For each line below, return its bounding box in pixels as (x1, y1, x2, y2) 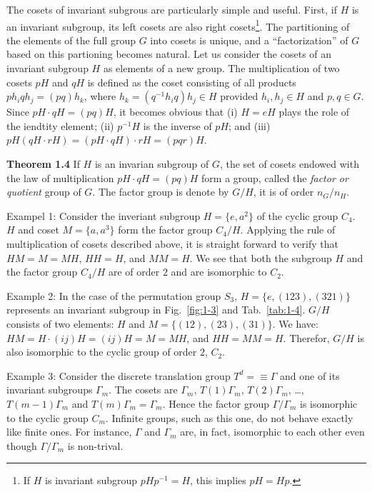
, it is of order (253, 184, 314, 199)
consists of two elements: (6, 316, 114, 331)
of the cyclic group (256, 208, 338, 223)
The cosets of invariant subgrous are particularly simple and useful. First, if (6, 2, 337, 16)
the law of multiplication (6, 170, 114, 185)
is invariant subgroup (45, 473, 138, 488)
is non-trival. (67, 438, 124, 453)
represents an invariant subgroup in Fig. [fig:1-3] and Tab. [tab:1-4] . (6, 302, 306, 317)
